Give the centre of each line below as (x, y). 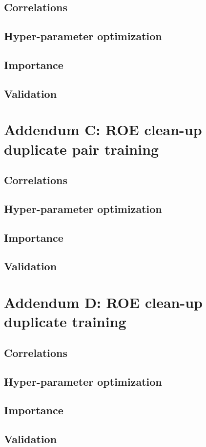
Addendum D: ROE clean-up (103, 302)
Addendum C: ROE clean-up (103, 129)
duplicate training (65, 321)
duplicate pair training (82, 149)
